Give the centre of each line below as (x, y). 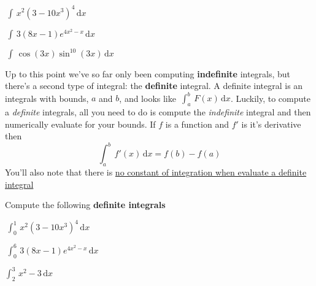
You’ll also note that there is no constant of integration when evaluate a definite (156, 172)
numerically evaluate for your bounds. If (80, 124)
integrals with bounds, (47, 98)
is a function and (197, 124)
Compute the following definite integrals (85, 205)
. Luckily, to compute (270, 98)
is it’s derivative (271, 124)
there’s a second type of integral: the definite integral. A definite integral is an (154, 86)
